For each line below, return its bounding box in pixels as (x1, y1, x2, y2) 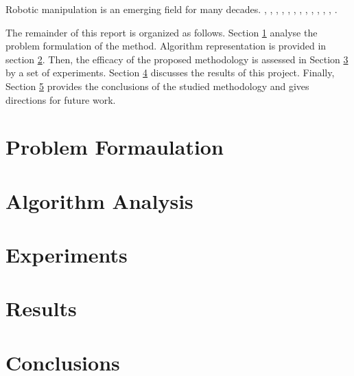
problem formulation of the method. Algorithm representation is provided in (5, 38, 327, 53)
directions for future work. (5, 92, 116, 107)
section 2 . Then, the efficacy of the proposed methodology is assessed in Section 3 (5, 52, 349, 66)
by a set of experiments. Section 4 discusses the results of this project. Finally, (5, 65, 335, 80)
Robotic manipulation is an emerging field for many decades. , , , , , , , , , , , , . (5, 2, 338, 16)
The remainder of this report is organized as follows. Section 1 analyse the (5, 25, 318, 39)
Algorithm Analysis (5, 186, 193, 214)
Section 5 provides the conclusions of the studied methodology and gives (5, 78, 309, 93)
